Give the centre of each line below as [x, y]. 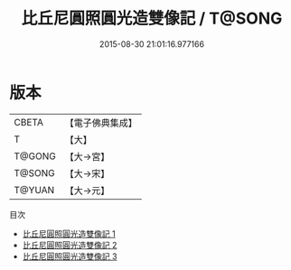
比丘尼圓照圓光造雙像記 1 [69, 233]
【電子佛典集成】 [101, 123]
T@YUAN [34, 190]
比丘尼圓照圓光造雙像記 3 [70, 256]
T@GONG [35, 156]
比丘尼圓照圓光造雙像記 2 [70, 245]
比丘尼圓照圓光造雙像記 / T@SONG [152, 19]
